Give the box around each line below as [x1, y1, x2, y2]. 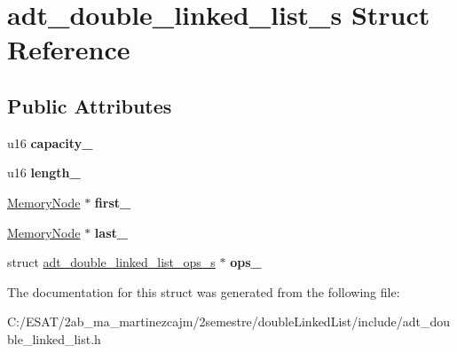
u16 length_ [7, 163, 81, 182]
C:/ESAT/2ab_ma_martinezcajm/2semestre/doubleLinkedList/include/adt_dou [7, 312, 451, 331]
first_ [94, 192, 131, 211]
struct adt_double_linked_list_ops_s [7, 253, 216, 271]
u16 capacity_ [7, 133, 93, 152]
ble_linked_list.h [7, 329, 101, 348]
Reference [7, 31, 130, 67]
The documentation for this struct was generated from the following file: [7, 282, 400, 301]
